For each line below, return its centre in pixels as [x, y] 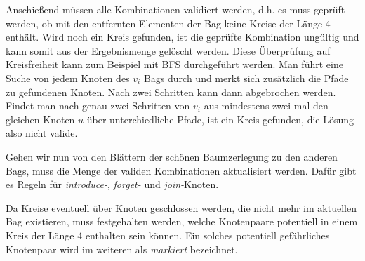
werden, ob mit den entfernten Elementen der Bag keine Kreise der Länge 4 [168, 23]
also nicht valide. [42, 133]
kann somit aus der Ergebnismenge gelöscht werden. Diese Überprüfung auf [168, 50]
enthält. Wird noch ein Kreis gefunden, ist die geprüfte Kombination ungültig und [182, 37]
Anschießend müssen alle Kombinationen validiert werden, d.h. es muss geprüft [175, 9]
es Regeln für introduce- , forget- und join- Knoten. [112, 184]
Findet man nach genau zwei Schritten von [98, 106]
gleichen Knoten [40, 119]
